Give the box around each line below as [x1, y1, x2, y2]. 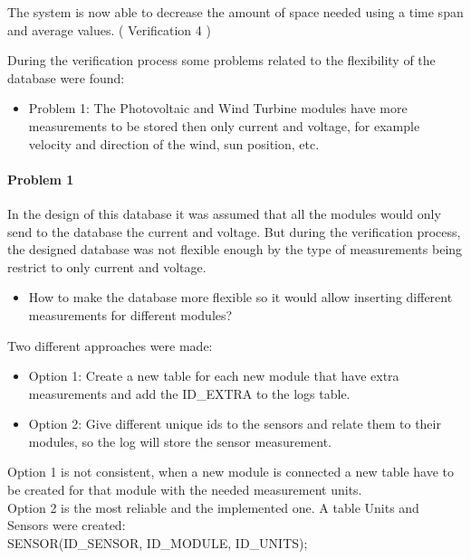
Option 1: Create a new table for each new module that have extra [28, 366, 399, 385]
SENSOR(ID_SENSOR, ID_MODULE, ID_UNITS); [7, 533, 308, 552]
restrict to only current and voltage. [7, 257, 207, 276]
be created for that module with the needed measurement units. [7, 480, 362, 499]
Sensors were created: [7, 516, 126, 535]
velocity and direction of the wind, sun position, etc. [28, 134, 320, 153]
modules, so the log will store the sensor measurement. [28, 431, 332, 450]
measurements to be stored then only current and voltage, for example [28, 116, 420, 135]
